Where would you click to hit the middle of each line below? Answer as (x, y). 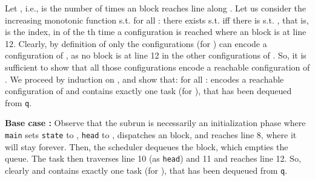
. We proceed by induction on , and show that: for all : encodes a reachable (144, 79)
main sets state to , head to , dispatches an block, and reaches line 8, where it (151, 135)
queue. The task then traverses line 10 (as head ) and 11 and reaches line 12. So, (153, 158)
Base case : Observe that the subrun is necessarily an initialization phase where (155, 123)
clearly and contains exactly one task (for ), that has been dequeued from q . (146, 170)
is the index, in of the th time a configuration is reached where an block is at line (156, 32)
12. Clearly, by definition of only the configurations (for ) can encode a (136, 43)
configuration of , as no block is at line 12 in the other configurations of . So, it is (156, 55)
